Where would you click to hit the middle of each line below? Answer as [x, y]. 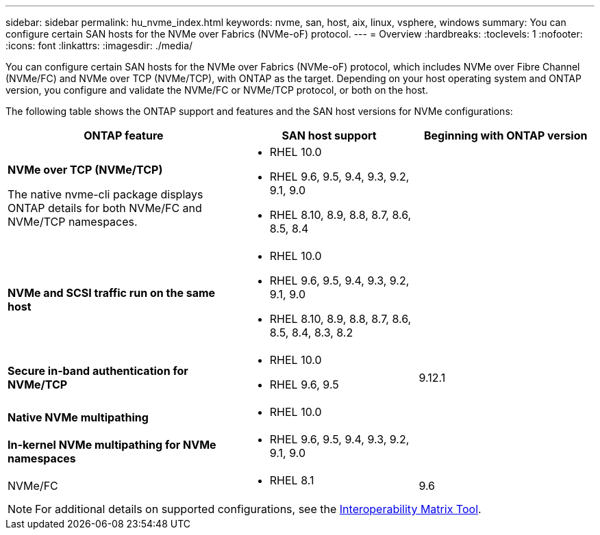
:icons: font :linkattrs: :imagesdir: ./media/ [99, 45]
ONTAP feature [124, 135]
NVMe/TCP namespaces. [73, 222]
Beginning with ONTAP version [505, 135]
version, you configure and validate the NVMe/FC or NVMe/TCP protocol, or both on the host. [217, 90]
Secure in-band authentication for [98, 371]
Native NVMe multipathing [78, 417]
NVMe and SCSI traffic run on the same [112, 293]
